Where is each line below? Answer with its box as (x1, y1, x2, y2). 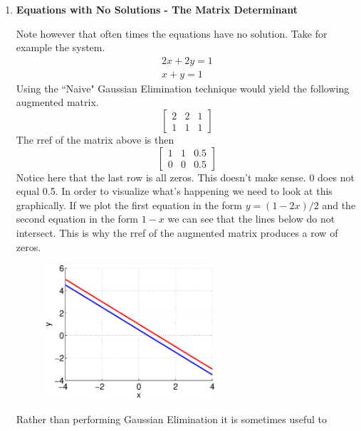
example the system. (16, 40, 105, 55)
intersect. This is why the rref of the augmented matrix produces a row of (16, 225, 338, 240)
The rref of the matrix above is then (16, 132, 174, 147)
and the (322, 197, 356, 212)
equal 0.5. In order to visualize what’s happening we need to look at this (16, 183, 333, 198)
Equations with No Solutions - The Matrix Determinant (16, 2, 298, 16)
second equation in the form (16, 211, 139, 226)
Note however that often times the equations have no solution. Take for (16, 26, 328, 41)
